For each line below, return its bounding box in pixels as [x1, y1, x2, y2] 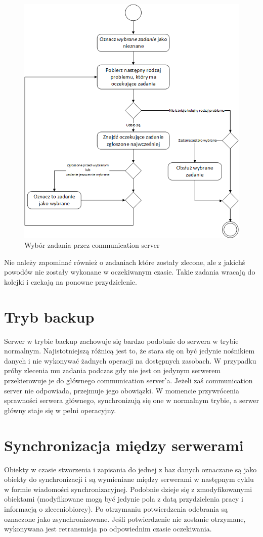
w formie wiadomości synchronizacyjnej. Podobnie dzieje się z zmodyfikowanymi [4, 483, 252, 494]
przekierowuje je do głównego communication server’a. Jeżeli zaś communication [4, 375, 253, 386]
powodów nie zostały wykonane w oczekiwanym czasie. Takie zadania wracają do [4, 266, 255, 277]
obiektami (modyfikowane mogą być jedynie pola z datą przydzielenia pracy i [4, 494, 243, 504]
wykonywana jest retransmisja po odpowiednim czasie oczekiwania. [4, 523, 212, 534]
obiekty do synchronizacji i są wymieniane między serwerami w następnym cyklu [4, 474, 254, 484]
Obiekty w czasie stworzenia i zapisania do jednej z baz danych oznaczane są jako [4, 464, 257, 474]
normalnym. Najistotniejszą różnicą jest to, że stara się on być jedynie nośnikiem [4, 345, 255, 356]
